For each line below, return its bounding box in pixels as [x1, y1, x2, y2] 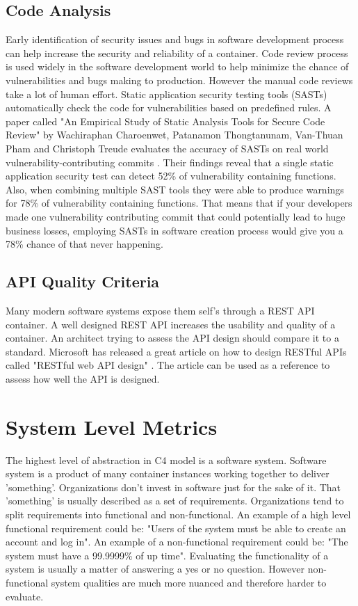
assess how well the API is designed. [6, 371, 160, 385]
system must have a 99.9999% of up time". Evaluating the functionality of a [6, 548, 329, 562]
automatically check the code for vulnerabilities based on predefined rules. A [6, 100, 332, 115]
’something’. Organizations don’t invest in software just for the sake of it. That [6, 479, 341, 494]
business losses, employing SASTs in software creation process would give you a [6, 223, 343, 237]
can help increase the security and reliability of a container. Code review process [6, 45, 348, 60]
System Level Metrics [6, 412, 218, 440]
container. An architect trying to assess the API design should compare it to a [6, 330, 339, 345]
